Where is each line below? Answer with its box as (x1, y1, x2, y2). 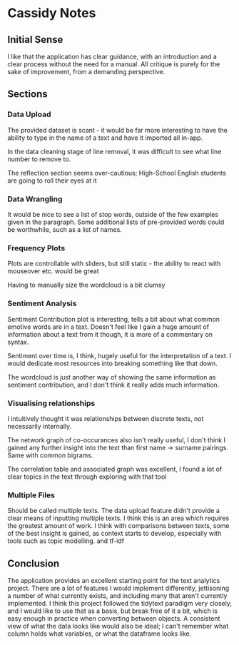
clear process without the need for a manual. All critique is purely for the (7, 60, 220, 68)
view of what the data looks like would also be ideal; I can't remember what (7, 621, 229, 630)
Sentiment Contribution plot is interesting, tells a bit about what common (7, 315, 220, 323)
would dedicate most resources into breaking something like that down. (7, 359, 218, 367)
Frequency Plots (7, 243, 66, 253)
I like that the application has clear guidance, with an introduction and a (7, 52, 218, 61)
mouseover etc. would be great (7, 267, 99, 275)
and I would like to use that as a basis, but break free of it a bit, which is (7, 606, 218, 615)
